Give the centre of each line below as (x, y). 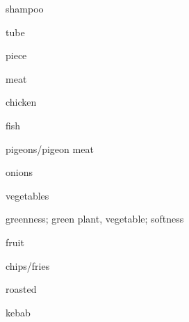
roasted (21, 289)
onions (19, 172)
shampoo (25, 8)
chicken (21, 102)
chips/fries (28, 265)
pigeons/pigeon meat (50, 148)
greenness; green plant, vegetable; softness (95, 219)
